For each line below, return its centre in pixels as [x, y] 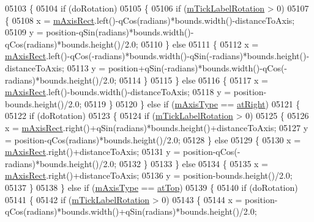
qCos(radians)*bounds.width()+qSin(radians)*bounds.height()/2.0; [131, 211]
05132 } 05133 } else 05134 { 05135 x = [193, 163]
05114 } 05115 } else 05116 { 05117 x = [193, 80]
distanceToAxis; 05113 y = [55, 67]
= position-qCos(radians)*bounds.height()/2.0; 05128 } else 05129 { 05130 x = [153, 139]
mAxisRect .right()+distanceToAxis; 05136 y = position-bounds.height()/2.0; [149, 175]
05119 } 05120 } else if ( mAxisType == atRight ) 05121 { [193, 103]
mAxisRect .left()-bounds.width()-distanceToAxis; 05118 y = [118, 92]
